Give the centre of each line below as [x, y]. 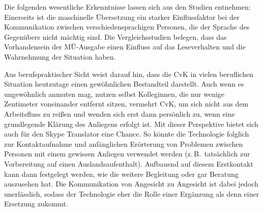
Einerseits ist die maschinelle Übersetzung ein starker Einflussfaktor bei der [122, 17]
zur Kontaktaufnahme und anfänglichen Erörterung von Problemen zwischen [124, 143]
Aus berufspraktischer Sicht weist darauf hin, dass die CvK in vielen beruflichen [129, 74]
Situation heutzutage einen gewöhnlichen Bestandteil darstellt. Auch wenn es [124, 84]
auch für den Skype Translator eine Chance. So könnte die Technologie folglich [127, 134]
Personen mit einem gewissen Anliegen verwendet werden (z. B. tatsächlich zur [127, 154]
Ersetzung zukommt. [36, 204]
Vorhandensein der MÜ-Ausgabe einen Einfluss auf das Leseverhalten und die [125, 47]
